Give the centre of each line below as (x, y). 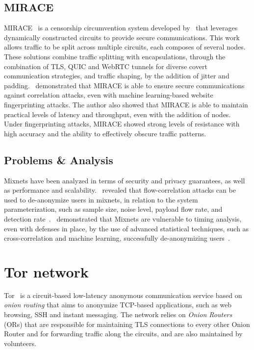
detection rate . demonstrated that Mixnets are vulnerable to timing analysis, (123, 218)
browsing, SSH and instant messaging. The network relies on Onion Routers (118, 314)
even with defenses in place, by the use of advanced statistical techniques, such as (127, 228)
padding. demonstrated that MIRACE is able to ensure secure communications (124, 85)
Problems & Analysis (59, 160)
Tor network (46, 271)
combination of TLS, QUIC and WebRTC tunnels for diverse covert (106, 66)
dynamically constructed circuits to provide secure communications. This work (122, 37)
